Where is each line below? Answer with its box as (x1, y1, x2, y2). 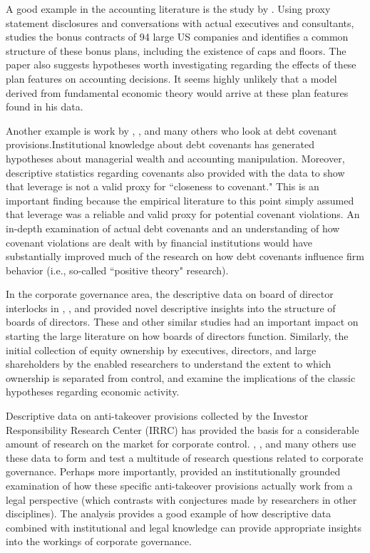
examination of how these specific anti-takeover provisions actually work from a (6, 478, 353, 492)
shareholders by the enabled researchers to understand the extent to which (6, 356, 332, 371)
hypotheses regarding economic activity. (6, 384, 180, 399)
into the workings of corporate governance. (6, 534, 192, 549)
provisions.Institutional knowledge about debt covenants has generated (6, 137, 314, 152)
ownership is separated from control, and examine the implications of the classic (6, 370, 356, 385)
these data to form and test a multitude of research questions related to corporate (6, 450, 364, 465)
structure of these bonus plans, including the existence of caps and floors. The (6, 43, 346, 58)
